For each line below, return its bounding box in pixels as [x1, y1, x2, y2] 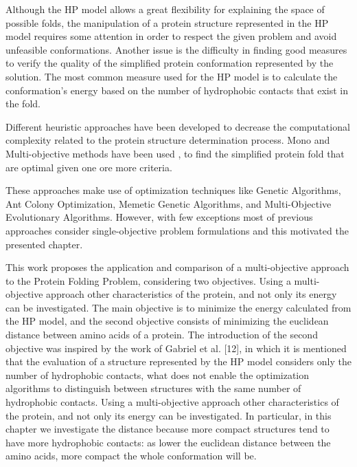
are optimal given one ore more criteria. [5, 160, 172, 174]
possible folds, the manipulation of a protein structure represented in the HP [5, 15, 329, 30]
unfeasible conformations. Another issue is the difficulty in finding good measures [5, 42, 347, 56]
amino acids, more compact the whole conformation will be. [5, 448, 257, 463]
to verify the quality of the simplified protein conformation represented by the [5, 56, 334, 70]
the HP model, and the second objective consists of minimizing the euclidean [5, 314, 329, 328]
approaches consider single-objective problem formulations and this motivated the [5, 223, 349, 237]
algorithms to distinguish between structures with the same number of [5, 381, 301, 395]
